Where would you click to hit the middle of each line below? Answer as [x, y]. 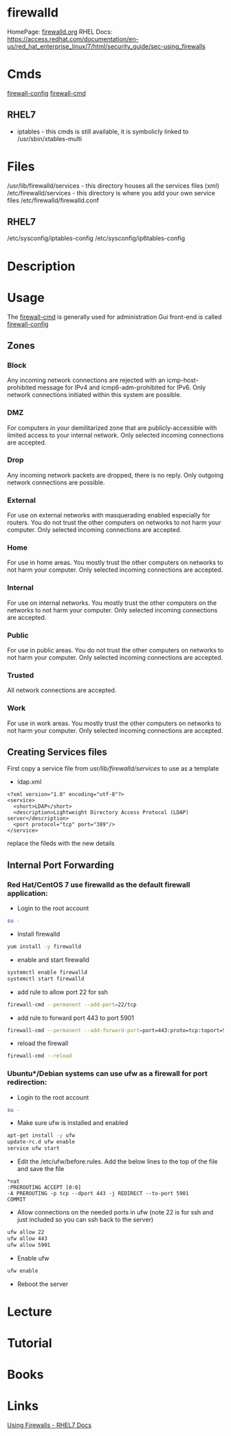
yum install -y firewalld [44, 947]
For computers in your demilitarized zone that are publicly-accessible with [112, 427]
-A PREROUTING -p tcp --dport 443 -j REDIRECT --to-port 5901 [98, 1194]
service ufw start [33, 1148]
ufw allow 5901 [29, 1245]
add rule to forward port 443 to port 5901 [75, 1018]
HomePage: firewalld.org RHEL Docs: [60, 32]
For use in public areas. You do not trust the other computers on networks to [115, 650]
